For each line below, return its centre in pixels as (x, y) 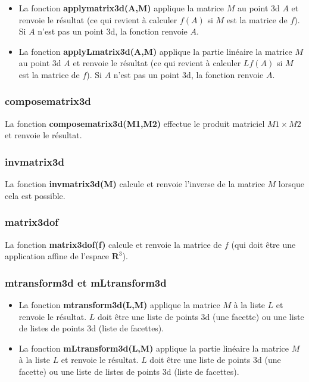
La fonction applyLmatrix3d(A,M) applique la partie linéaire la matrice (155, 51)
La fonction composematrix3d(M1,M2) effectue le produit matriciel (135, 123)
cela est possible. (35, 195)
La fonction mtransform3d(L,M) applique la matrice (119, 305)
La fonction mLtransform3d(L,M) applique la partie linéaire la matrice (154, 348)
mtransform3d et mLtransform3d (86, 282)
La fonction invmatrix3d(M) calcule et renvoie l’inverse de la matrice (135, 184)
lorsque (291, 184)
